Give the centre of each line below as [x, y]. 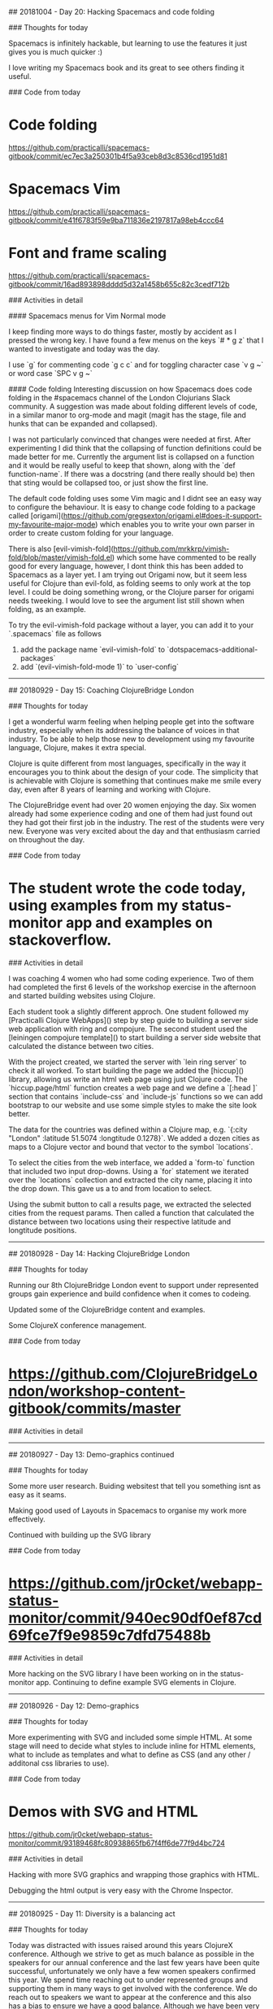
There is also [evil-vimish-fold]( [61, 548]
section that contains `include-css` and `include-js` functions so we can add [136, 1096]
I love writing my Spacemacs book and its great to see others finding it [127, 68]
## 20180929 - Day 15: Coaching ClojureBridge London [101, 690]
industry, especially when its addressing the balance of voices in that [124, 730]
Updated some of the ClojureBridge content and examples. [107, 1309]
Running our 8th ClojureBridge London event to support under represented [134, 1285]
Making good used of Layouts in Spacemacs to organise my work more [128, 1510]
